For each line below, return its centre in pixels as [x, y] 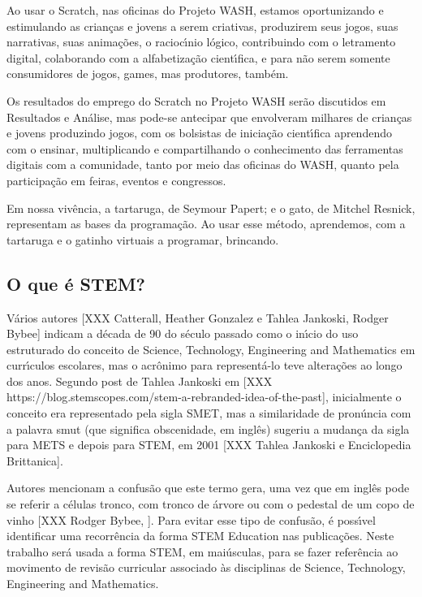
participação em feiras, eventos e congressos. [116, 180]
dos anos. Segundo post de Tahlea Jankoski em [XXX [140, 381]
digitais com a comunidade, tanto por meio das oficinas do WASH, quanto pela [203, 164]
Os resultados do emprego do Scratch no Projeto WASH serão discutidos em [196, 100]
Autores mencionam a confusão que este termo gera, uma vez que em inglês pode [208, 488]
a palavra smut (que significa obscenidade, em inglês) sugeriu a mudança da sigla [208, 428]
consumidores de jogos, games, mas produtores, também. [148, 74]
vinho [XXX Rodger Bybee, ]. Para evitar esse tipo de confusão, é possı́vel [191, 519]
